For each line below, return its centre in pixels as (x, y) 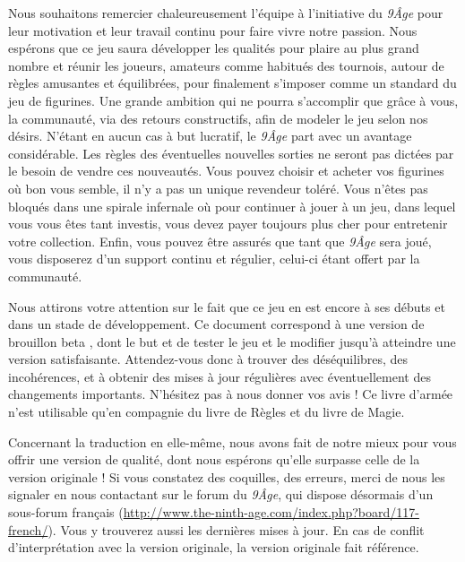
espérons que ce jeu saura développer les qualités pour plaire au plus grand (214, 48)
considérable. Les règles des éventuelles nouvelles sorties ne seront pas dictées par (231, 153)
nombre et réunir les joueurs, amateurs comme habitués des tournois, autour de (226, 65)
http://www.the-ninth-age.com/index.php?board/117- (271, 512)
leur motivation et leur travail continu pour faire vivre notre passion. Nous (213, 30)
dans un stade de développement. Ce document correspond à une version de (216, 324)
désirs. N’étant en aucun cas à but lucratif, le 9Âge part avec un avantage (210, 136)
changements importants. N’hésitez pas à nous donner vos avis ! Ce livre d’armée (231, 394)
